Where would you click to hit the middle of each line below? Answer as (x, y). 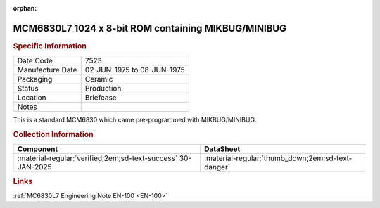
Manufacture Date (47, 70)
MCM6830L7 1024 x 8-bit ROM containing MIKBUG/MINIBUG (150, 28)
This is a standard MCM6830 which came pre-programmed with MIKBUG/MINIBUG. (135, 120)
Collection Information (53, 134)
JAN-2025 (34, 167)
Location (32, 98)
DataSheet (222, 149)
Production (103, 89)
